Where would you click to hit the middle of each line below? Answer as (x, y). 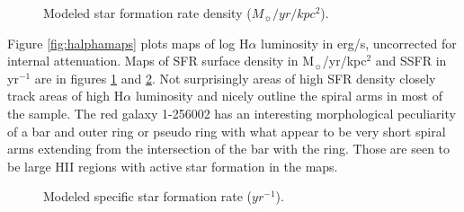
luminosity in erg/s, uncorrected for (359, 43)
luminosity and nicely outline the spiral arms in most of (289, 96)
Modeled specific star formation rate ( (148, 196)
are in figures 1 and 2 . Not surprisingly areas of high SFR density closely (235, 78)
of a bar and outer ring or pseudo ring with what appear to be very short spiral (227, 131)
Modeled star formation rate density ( (147, 13)
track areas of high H (66, 96)
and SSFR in (411, 61)
